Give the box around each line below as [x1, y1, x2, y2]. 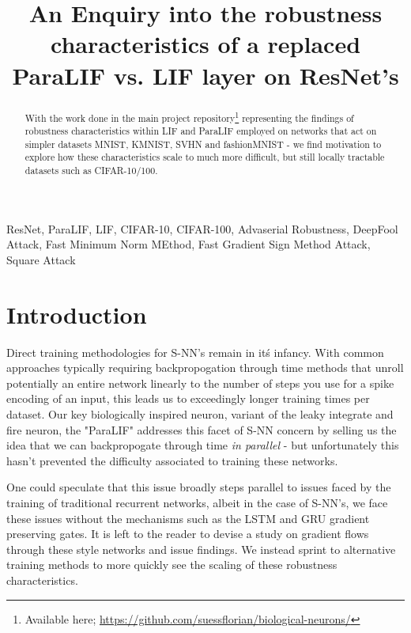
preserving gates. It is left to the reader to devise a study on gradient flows [6, 525, 369, 542]
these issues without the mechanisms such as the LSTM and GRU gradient [6, 510, 370, 526]
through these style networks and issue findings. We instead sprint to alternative [6, 540, 396, 557]
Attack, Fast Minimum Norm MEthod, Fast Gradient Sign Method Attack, [6, 236, 371, 252]
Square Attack [6, 251, 76, 267]
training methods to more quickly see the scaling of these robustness [6, 556, 337, 573]
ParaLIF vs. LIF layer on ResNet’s [12, 59, 399, 91]
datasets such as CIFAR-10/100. [25, 164, 158, 177]
